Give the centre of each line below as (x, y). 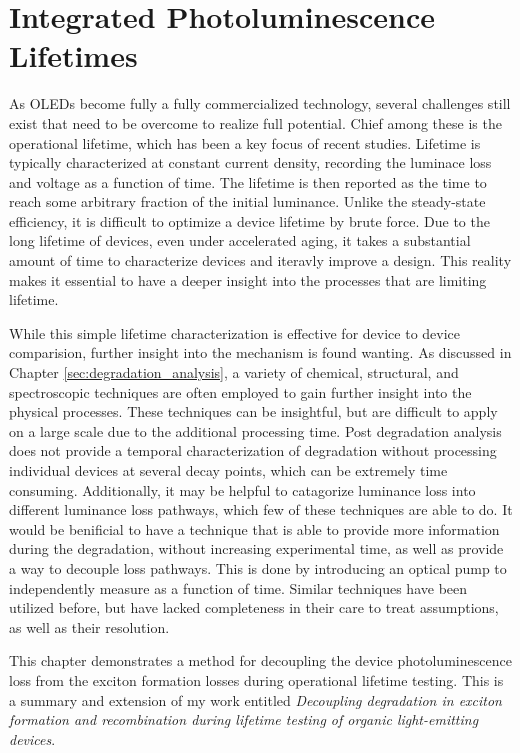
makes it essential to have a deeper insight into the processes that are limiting (248, 279)
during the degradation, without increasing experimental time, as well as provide (256, 548)
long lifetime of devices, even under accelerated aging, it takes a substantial (240, 240)
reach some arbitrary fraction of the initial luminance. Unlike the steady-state (247, 201)
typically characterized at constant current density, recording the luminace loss (250, 162)
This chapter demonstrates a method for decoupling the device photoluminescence (260, 660)
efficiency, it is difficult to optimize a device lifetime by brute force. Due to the (249, 220)
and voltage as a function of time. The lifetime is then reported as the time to (248, 181)
